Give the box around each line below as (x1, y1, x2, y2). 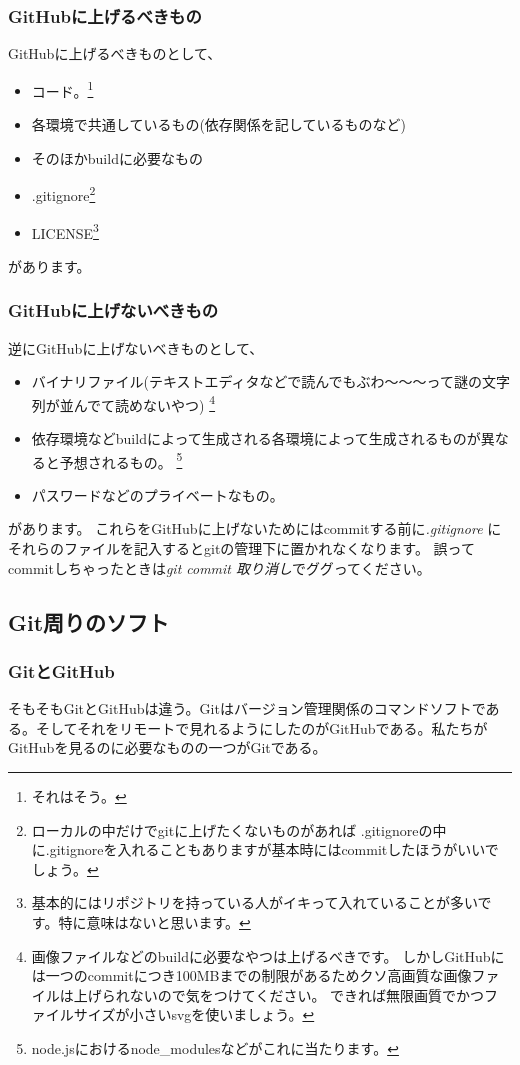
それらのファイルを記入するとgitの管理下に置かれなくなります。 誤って (8, 538, 475, 559)
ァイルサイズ (31, 1004, 116, 1025)
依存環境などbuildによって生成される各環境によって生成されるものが (31, 428, 481, 448)
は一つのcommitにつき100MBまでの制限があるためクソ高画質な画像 (31, 965, 472, 986)
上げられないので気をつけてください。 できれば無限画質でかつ (73, 984, 485, 1005)
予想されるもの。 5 (59, 448, 183, 472)
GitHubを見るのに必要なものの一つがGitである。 (8, 737, 327, 758)
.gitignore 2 (31, 182, 96, 205)
